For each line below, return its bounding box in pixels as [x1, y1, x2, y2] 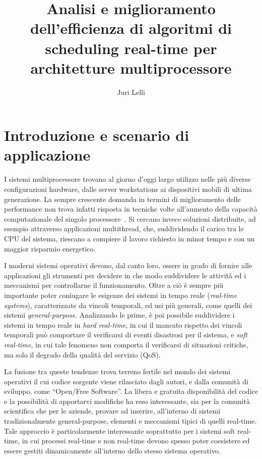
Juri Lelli [117, 86, 145, 97]
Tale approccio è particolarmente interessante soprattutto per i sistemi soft [4, 425, 235, 436]
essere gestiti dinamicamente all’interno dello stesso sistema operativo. [4, 445, 221, 455]
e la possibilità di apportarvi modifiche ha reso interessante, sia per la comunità [4, 395, 250, 406]
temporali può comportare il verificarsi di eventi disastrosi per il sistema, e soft [4, 329, 247, 340]
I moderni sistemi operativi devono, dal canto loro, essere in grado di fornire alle [4, 260, 252, 271]
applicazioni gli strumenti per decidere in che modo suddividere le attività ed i [4, 270, 246, 280]
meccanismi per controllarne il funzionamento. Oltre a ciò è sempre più [4, 280, 224, 290]
